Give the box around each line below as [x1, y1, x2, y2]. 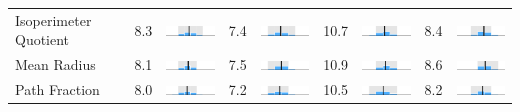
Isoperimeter [15, 9, 92, 30]
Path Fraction [15, 79, 100, 100]
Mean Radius [15, 54, 96, 75]
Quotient [15, 29, 70, 50]
